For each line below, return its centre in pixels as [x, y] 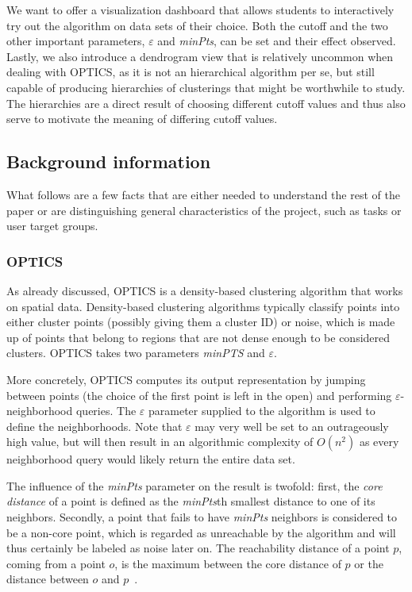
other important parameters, [76, 41]
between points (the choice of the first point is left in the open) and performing [199, 395]
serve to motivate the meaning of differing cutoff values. [142, 119]
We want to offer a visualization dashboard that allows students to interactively [200, 10]
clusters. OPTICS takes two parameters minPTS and [136, 353]
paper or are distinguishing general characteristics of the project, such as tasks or [204, 210]
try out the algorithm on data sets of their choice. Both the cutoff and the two [197, 25]
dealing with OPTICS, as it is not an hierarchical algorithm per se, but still [191, 72]
